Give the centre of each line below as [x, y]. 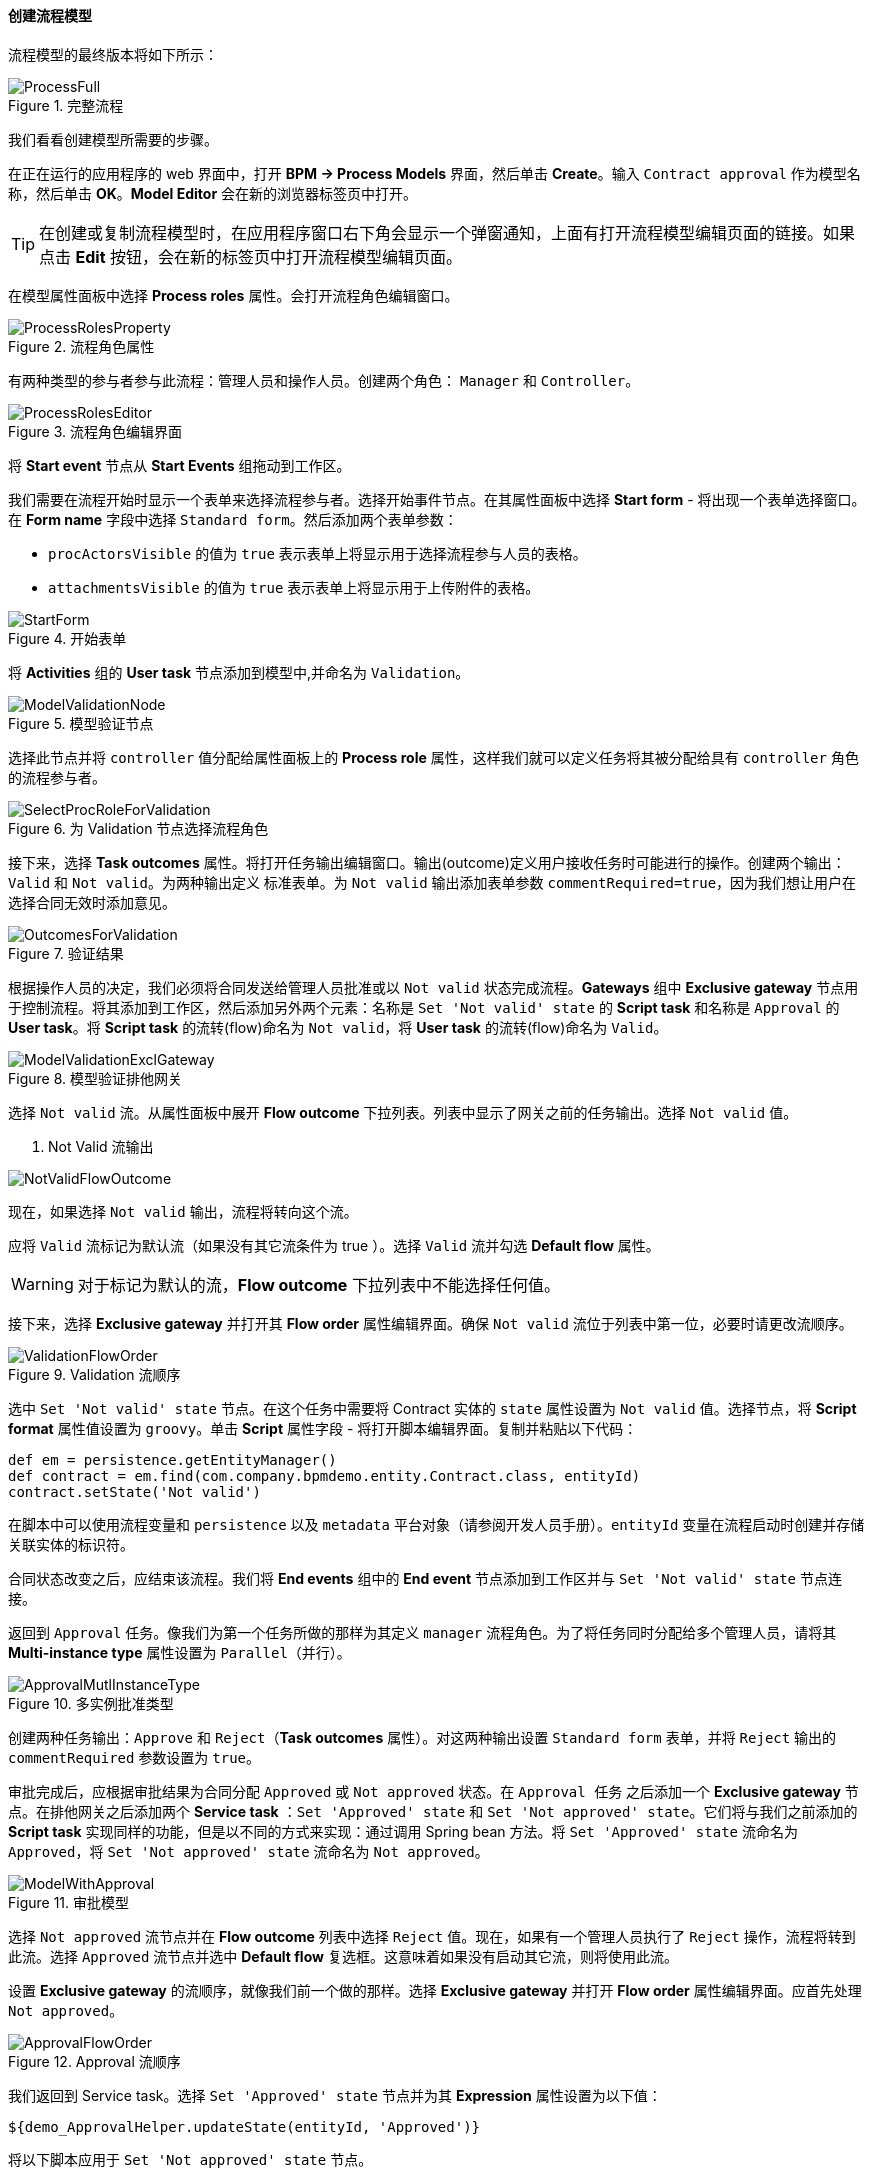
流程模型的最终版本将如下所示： [113, 54]
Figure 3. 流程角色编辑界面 [95, 431]
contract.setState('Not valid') [134, 1491]
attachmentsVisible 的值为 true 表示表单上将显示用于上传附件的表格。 [294, 587]
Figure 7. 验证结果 [66, 953]
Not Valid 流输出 [101, 1146]
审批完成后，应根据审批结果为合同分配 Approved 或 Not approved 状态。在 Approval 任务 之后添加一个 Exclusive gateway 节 [433, 1791]
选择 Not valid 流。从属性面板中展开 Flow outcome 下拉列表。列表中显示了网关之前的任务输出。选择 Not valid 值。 [403, 1112]
